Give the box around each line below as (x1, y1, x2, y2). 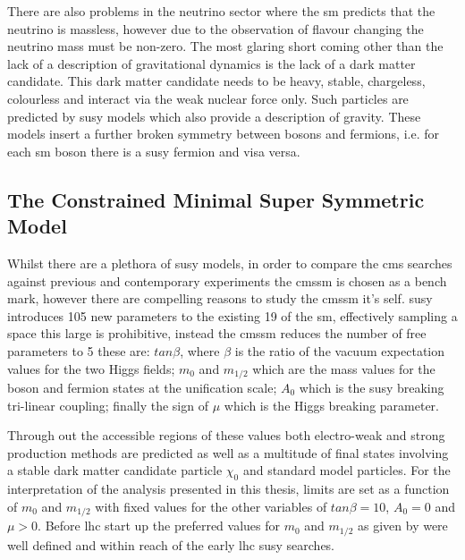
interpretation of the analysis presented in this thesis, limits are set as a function (7, 479, 450, 498)
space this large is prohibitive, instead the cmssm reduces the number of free (7, 324, 427, 343)
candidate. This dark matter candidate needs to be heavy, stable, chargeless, (7, 72, 426, 90)
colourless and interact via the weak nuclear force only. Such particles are (7, 89, 409, 107)
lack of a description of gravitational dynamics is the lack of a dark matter (7, 54, 416, 72)
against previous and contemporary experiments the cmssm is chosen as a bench (7, 271, 447, 290)
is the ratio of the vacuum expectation (234, 341, 445, 360)
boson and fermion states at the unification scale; (7, 378, 277, 396)
